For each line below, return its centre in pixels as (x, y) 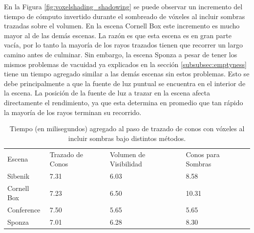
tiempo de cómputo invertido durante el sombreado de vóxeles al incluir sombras (125, 16)
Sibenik (19, 176)
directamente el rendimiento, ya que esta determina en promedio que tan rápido (124, 102)
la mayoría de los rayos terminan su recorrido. (73, 112)
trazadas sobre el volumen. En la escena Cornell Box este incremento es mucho (122, 26)
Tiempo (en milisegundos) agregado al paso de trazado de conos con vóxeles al (127, 128)
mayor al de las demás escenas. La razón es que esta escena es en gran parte (118, 35)
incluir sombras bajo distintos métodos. (127, 138)
